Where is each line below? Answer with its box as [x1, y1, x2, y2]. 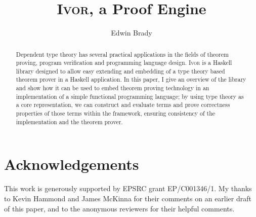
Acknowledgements [4, 154, 139, 174]
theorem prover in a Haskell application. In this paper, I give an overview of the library [16, 75, 246, 84]
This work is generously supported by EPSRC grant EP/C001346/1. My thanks [4, 183, 252, 194]
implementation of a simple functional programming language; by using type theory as [16, 92, 244, 100]
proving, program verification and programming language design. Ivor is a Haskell [16, 58, 232, 67]
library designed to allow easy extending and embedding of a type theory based [16, 66, 225, 75]
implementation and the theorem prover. [16, 117, 123, 126]
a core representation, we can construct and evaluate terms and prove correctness [16, 100, 230, 109]
